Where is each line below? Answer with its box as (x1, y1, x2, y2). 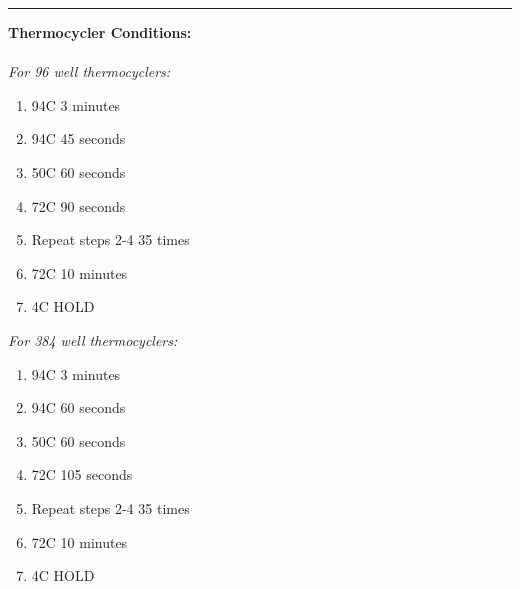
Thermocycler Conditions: (8, 22, 192, 42)
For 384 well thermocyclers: (8, 329, 178, 350)
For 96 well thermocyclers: (8, 61, 171, 82)
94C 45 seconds (31, 128, 126, 149)
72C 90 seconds (31, 195, 126, 216)
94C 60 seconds (31, 397, 126, 418)
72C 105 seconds (31, 464, 133, 485)
